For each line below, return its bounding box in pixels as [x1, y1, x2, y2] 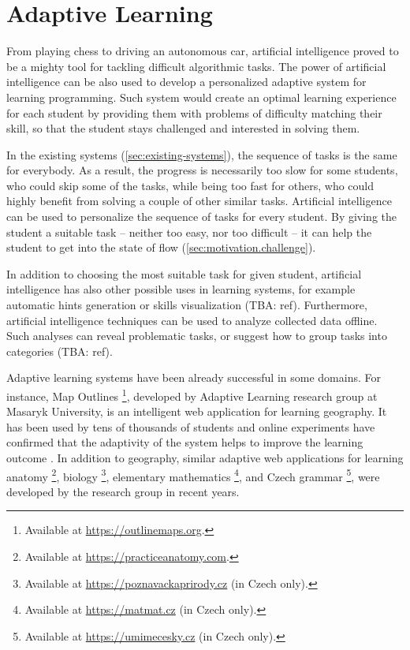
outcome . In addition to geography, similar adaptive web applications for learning [6, 450, 404, 466]
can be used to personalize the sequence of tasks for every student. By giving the [6, 208, 397, 225]
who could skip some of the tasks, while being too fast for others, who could [6, 177, 375, 193]
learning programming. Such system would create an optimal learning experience [6, 88, 397, 105]
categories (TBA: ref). [6, 342, 113, 359]
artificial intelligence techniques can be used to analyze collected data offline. [6, 312, 378, 328]
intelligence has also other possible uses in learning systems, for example [6, 281, 356, 297]
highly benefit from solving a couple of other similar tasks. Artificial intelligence [6, 192, 392, 209]
